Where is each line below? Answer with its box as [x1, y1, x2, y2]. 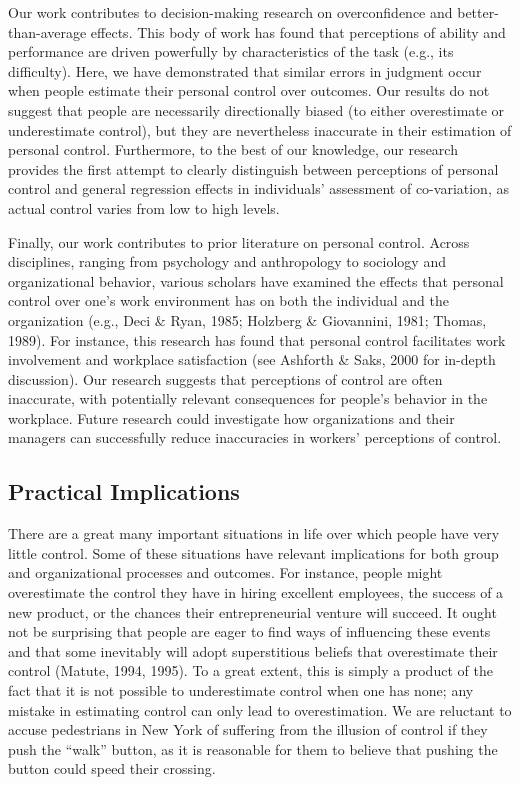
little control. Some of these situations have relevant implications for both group [8, 542, 499, 563]
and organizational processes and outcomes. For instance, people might [8, 562, 443, 583]
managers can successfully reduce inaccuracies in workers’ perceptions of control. [8, 427, 502, 448]
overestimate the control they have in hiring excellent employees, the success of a [8, 582, 504, 603]
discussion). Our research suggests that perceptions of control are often [8, 368, 443, 389]
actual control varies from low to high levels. [8, 197, 280, 218]
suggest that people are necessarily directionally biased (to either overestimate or [8, 99, 505, 120]
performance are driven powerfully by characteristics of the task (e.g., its [8, 41, 454, 62]
